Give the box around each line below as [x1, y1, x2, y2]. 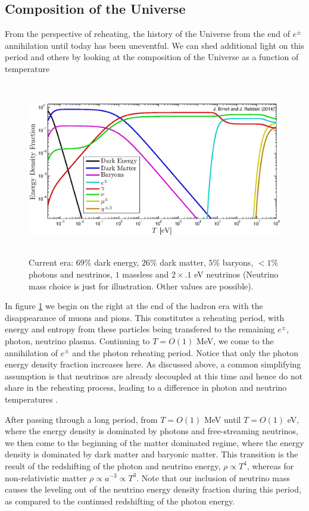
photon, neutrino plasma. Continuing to [5, 334, 150, 347]
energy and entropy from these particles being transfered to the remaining [5, 323, 275, 335]
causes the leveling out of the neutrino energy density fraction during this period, [5, 483, 301, 496]
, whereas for [246, 459, 294, 472]
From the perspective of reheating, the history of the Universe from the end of [5, 27, 290, 40]
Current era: [29, 256, 74, 269]
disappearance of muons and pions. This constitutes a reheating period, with [5, 311, 285, 323]
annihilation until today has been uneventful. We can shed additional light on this [5, 39, 304, 51]
